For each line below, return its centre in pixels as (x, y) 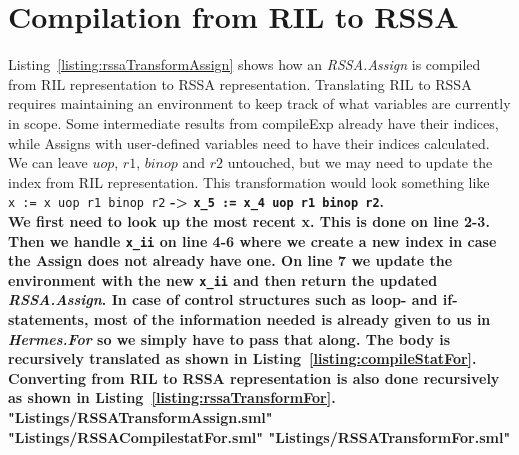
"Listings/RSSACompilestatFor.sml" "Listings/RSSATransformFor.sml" (259, 436)
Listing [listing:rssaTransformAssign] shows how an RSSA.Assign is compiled (244, 64)
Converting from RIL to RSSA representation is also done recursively (254, 377)
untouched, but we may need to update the (360, 162)
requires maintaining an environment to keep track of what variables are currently (259, 103)
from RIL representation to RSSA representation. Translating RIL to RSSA (240, 83)
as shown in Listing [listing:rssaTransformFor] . (172, 397)
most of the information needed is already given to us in (292, 319)
